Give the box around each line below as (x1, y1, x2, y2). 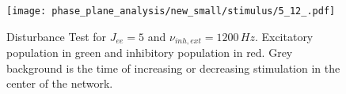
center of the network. (6, 75, 113, 92)
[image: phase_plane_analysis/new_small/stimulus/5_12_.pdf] (6, 6, 336, 17)
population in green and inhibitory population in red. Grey (6, 44, 293, 61)
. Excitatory (254, 28, 314, 44)
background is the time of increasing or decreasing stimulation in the (6, 59, 340, 76)
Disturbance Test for (6, 28, 107, 44)
